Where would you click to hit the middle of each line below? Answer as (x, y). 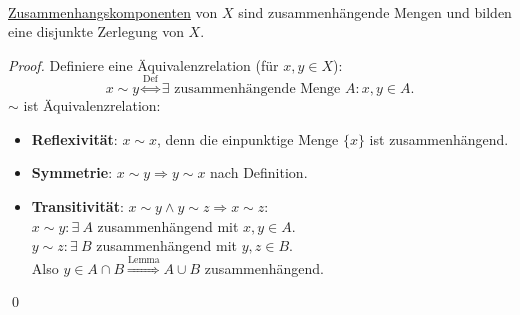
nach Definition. (259, 172)
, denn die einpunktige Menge (248, 138)
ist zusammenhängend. (439, 138)
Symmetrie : (72, 172)
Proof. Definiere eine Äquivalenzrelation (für (143, 64)
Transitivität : (77, 205)
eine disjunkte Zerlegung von (96, 31)
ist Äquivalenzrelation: (92, 105)
